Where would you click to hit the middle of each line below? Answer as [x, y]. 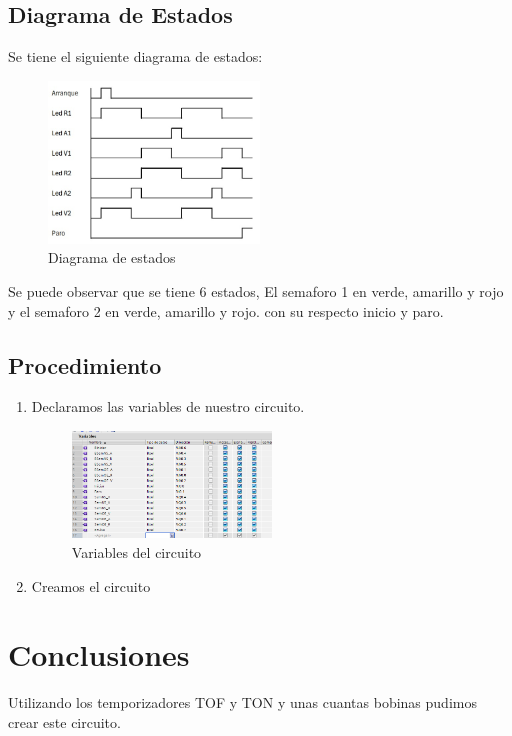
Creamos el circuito [91, 585]
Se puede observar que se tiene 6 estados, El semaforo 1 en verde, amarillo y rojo [256, 291]
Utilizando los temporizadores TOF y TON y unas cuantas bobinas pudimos [242, 702]
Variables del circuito [136, 552]
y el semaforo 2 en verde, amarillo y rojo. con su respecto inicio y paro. [226, 310]
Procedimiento [85, 364]
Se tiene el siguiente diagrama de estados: [135, 56]
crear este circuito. [64, 721]
